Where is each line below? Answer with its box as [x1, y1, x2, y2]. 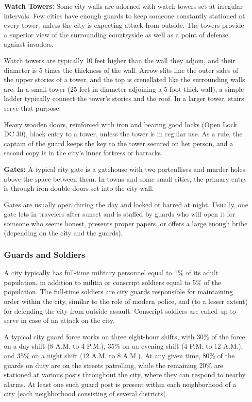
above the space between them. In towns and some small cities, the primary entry [4, 173, 247, 184]
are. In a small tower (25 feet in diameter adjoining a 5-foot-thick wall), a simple [4, 84, 244, 94]
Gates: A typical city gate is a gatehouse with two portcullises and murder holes [4, 164, 245, 174]
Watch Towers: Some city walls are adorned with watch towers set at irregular [4, 1, 243, 11]
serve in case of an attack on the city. [4, 315, 115, 325]
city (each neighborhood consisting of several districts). [4, 388, 168, 399]
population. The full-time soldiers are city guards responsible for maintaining [4, 286, 233, 297]
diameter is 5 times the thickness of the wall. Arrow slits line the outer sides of [4, 65, 238, 75]
